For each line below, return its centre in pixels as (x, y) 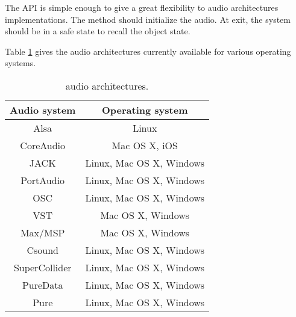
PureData (43, 285)
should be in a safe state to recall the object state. (98, 31)
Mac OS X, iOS (145, 145)
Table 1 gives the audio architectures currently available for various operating (148, 51)
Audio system (43, 109)
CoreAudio (43, 145)
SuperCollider (43, 267)
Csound (43, 250)
